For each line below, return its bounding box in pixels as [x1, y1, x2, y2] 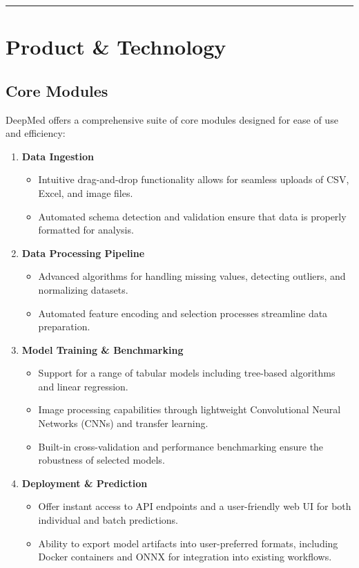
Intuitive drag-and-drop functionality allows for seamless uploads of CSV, [38, 172, 349, 187]
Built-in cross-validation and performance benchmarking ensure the [38, 439, 324, 453]
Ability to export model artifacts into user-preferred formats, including [38, 536, 338, 550]
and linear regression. [38, 379, 128, 393]
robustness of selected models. [38, 453, 165, 467]
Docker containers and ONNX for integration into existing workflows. [38, 549, 332, 564]
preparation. [38, 319, 90, 334]
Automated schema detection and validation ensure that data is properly [38, 209, 347, 223]
